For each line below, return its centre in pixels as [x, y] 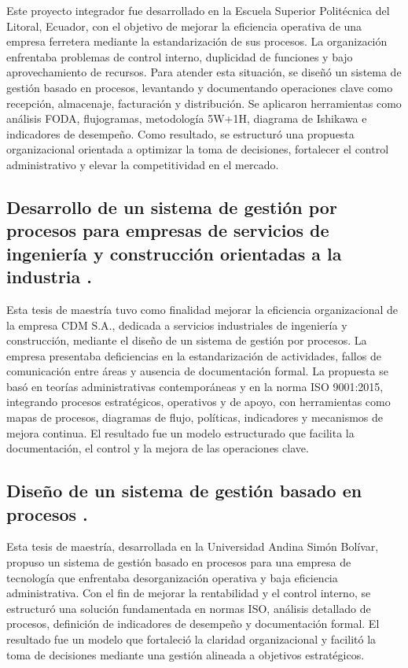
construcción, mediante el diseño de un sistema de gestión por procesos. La [187, 340]
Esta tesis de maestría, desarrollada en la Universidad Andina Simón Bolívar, [193, 546]
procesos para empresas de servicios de [168, 230]
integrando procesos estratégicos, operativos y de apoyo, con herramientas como [198, 402]
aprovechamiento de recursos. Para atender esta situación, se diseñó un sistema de [204, 72]
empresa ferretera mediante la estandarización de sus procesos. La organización [197, 41]
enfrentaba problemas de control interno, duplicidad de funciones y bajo [180, 56]
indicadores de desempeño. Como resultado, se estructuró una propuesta [180, 133]
